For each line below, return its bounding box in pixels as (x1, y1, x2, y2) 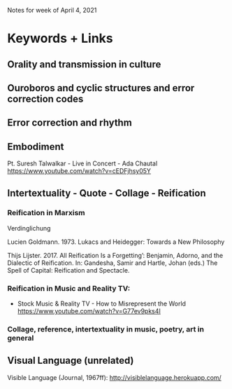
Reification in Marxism (7, 208, 85, 218)
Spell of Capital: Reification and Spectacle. (7, 266, 130, 274)
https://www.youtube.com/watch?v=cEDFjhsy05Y (7, 167, 152, 175)
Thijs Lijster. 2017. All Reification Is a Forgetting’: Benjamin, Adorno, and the (7, 251, 224, 259)
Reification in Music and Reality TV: (7, 283, 131, 293)
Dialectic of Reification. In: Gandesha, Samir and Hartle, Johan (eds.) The (7, 259, 218, 267)
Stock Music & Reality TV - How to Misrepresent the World (17, 299, 187, 308)
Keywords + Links (7, 31, 113, 46)
